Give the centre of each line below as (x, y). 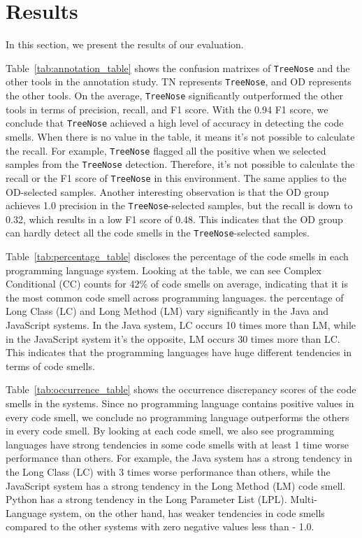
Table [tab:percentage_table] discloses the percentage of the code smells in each (177, 256)
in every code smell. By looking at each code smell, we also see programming (170, 431)
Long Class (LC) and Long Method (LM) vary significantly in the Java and (167, 311)
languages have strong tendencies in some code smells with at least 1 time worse (177, 444)
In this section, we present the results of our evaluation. (125, 44)
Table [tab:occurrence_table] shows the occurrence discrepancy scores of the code (181, 389)
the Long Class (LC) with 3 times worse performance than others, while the (168, 471)
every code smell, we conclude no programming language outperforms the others (178, 417)
